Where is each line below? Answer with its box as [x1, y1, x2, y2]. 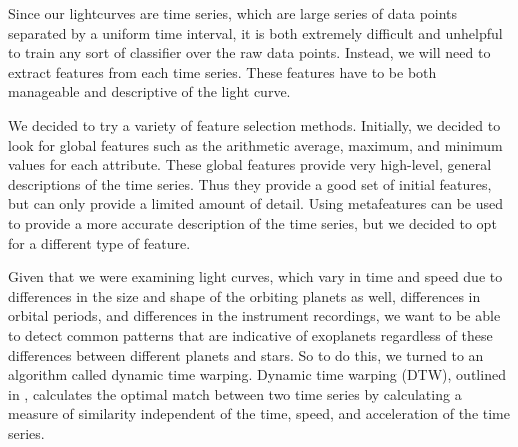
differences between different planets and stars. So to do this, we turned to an [8, 344, 484, 365]
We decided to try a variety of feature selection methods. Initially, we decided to [8, 114, 501, 135]
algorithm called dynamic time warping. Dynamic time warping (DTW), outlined [8, 364, 506, 385]
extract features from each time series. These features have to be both [8, 61, 437, 82]
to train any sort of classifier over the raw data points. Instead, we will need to [8, 42, 491, 63]
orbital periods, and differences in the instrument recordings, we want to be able [8, 305, 501, 326]
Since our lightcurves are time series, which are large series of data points [8, 3, 458, 23]
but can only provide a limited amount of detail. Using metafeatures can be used [8, 193, 503, 214]
